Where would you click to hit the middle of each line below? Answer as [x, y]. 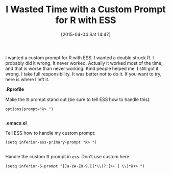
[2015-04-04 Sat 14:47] [86, 34]
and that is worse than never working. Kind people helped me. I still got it [82, 68]
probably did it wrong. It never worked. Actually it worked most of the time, [84, 63]
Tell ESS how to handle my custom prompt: [51, 133]
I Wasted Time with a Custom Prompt [86, 9]
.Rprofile [15, 89]
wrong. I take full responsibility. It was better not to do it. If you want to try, [83, 74]
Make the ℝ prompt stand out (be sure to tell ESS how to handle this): [78, 99]
